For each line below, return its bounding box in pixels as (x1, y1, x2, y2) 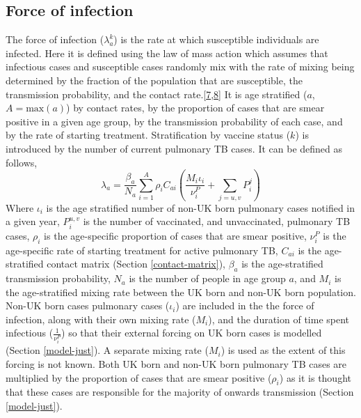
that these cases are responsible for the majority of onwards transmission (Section (6, 385, 354, 399)
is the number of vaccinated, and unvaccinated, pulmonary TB (83, 214, 351, 229)
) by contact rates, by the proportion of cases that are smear (66, 100, 325, 115)
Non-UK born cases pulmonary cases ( (6, 298, 170, 313)
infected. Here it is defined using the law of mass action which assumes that (6, 45, 328, 60)
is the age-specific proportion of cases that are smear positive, (44, 228, 307, 242)
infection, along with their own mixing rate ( (6, 311, 196, 326)
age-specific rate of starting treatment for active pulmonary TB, (6, 242, 278, 257)
